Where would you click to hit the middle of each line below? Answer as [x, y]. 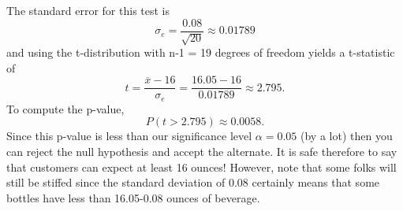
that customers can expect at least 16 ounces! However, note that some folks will [201, 167]
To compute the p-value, [65, 108]
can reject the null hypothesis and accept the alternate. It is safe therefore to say [202, 151]
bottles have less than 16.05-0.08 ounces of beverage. [133, 197]
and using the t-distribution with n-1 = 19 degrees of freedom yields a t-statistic [201, 52]
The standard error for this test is [88, 10]
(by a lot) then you [346, 136]
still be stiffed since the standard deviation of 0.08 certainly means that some [193, 182]
